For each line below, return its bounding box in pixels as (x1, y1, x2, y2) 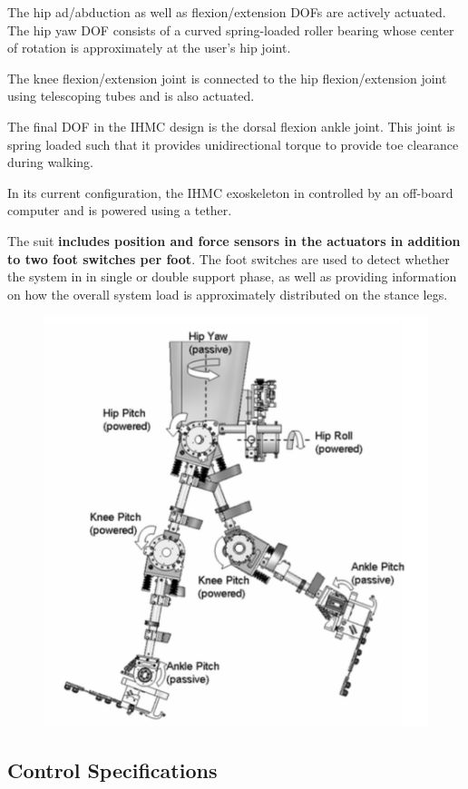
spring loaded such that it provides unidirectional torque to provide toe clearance (7, 134, 459, 153)
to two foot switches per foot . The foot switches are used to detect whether (7, 249, 450, 268)
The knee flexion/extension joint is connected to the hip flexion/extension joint (7, 68, 447, 87)
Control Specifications (7, 756, 218, 784)
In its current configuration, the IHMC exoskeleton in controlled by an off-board (7, 182, 453, 202)
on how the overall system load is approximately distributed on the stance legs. (7, 284, 448, 303)
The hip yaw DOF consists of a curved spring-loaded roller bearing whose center (7, 20, 454, 39)
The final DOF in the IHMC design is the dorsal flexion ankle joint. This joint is (7, 116, 455, 135)
